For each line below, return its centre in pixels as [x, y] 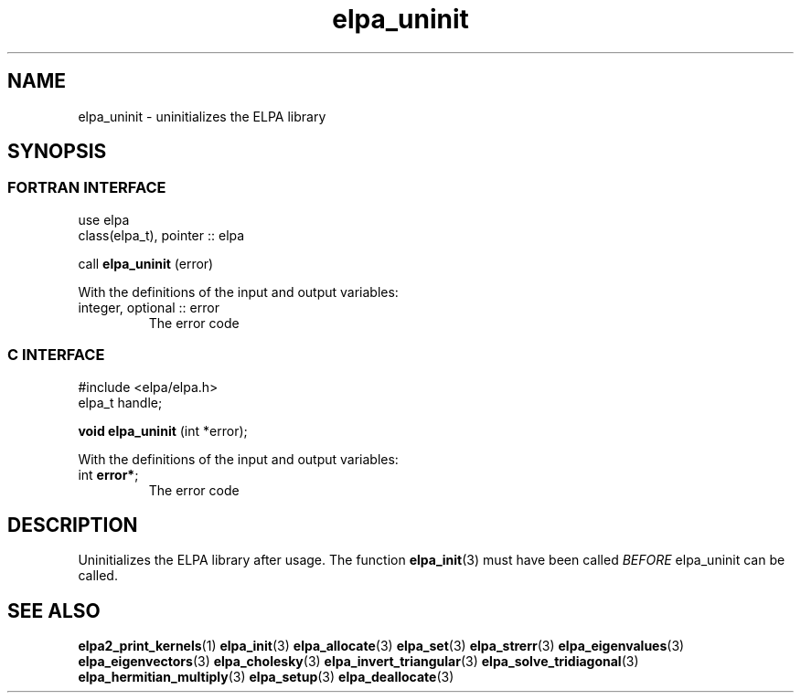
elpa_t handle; [120, 402]
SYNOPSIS [57, 152]
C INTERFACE [56, 355]
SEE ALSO [54, 610]
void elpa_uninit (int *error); [163, 430]
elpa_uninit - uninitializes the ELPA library [202, 116]
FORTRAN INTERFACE [87, 188]
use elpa [104, 219]
